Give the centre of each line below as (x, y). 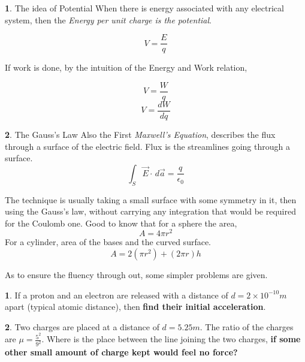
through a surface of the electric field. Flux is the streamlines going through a (147, 146)
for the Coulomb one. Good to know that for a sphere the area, (121, 223)
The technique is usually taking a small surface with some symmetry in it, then (151, 199)
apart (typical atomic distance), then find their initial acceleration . (135, 307)
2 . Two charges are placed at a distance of (82, 326)
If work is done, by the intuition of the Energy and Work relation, (126, 67)
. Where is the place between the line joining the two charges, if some (171, 339)
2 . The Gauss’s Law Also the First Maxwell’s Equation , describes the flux (140, 134)
